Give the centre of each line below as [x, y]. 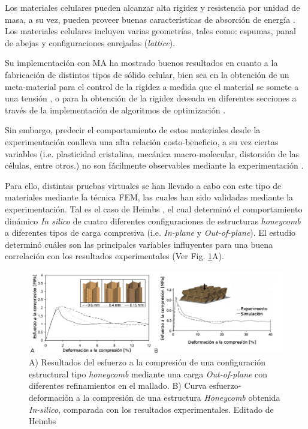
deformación [51, 397]
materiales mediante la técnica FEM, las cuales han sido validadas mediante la [149, 197]
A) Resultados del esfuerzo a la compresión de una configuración [147, 362]
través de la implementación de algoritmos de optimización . [115, 109]
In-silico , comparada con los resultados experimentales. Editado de [151, 409]
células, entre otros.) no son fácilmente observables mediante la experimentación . [154, 165]
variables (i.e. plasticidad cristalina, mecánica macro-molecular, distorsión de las [152, 153]
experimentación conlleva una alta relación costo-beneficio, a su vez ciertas [142, 141]
